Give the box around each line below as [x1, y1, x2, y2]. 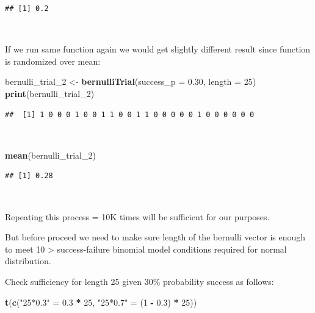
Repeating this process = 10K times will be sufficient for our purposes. [5, 210, 270, 223]
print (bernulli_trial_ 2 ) [5, 87, 95, 99]
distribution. [5, 254, 51, 267]
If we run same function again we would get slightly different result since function [5, 43, 311, 56]
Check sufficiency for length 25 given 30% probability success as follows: [5, 275, 274, 287]
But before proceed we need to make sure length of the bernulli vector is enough [5, 231, 306, 243]
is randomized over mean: [5, 54, 101, 67]
